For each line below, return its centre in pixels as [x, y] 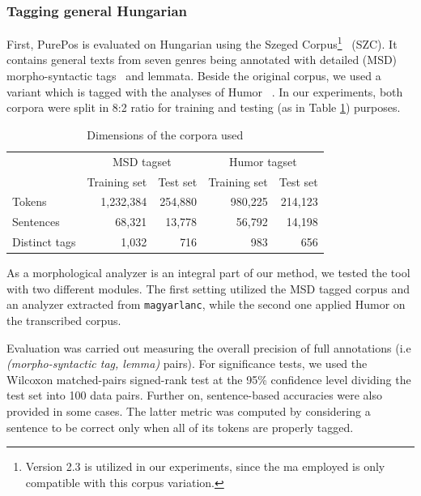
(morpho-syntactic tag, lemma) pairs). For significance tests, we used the [187, 363]
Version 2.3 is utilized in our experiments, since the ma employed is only [205, 466]
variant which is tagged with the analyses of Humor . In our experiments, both [205, 91]
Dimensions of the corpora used [165, 134]
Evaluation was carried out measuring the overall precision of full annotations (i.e [209, 347]
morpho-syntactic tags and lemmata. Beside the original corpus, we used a [194, 76]
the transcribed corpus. [64, 320]
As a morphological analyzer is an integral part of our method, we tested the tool [208, 273]
